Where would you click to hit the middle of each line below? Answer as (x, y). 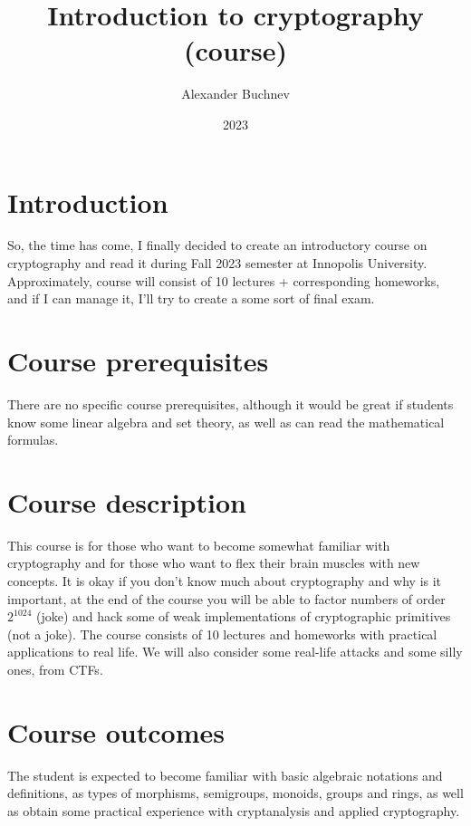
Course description (127, 501)
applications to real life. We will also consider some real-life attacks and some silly (235, 652)
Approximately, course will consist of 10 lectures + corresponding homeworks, (224, 280)
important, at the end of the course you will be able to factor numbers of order (226, 598)
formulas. (33, 440)
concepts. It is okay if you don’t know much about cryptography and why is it (225, 581)
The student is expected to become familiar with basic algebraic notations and (225, 775)
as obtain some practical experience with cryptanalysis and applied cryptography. (234, 810)
